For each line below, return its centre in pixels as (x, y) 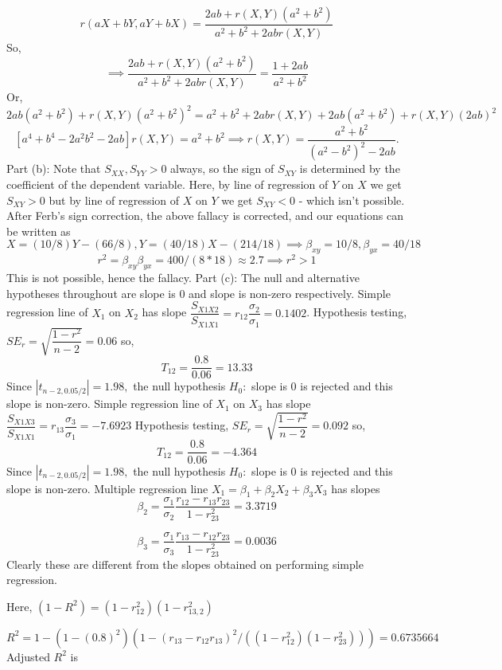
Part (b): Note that (54, 168)
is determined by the (350, 168)
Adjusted (28, 656)
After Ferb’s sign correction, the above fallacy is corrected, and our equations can (205, 215)
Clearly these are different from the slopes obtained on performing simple (185, 564)
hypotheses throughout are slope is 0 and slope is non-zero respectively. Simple (198, 293)
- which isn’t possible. (352, 200)
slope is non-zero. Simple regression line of (109, 404)
